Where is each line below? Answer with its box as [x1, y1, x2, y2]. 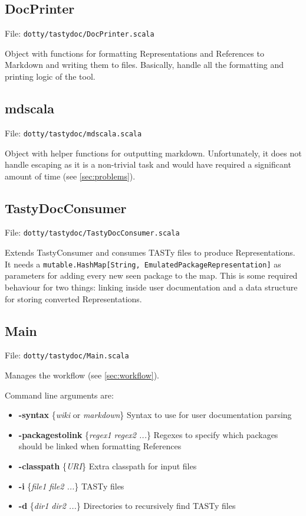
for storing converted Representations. [5, 292, 142, 305]
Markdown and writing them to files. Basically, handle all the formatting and [5, 58, 284, 71]
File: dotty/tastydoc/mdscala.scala [5, 126, 142, 139]
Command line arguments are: [5, 388, 114, 401]
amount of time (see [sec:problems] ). [5, 169, 136, 182]
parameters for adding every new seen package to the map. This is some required [5, 269, 298, 282]
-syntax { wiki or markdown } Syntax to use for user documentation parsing [18, 409, 292, 421]
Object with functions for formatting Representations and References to [5, 47, 264, 59]
